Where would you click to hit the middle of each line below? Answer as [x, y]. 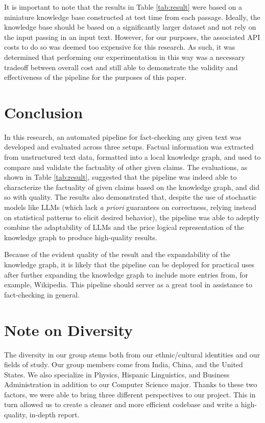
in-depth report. [54, 415]
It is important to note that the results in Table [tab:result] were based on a [123, 7]
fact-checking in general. [42, 294]
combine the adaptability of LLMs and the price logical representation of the [124, 227]
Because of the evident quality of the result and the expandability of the [117, 254]
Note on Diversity [69, 330]
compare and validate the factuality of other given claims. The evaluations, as [126, 167]
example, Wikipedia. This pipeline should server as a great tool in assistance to [128, 284]
